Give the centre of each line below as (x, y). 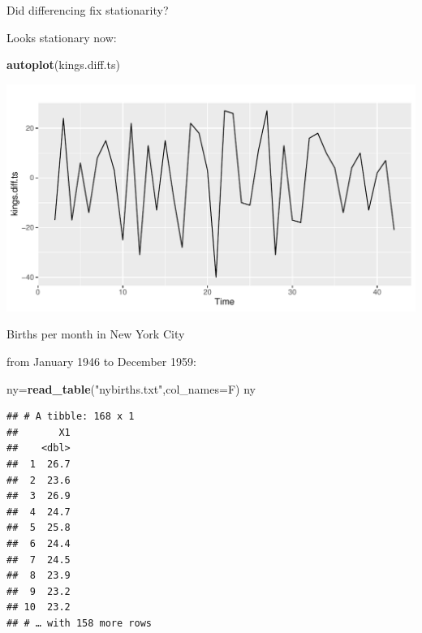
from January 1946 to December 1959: (101, 362)
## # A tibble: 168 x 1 (71, 417)
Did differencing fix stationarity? (88, 10)
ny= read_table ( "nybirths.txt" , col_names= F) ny (131, 388)
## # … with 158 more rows (79, 623)
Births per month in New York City (96, 334)
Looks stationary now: (62, 37)
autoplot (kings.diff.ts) (63, 65)
